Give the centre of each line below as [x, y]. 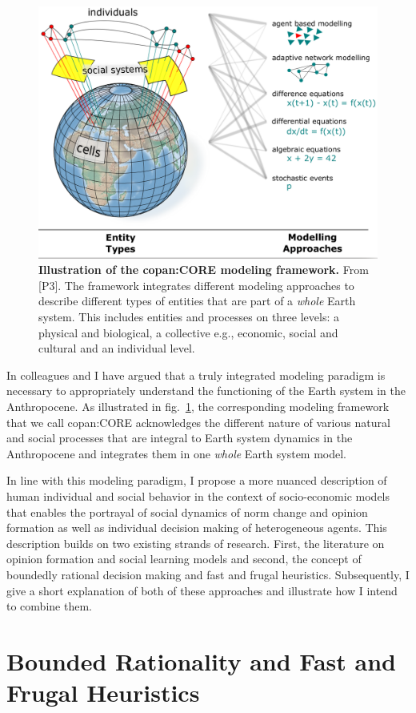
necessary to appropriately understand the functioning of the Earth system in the [206, 391]
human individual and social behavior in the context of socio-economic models [198, 496]
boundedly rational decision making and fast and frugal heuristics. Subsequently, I [208, 574]
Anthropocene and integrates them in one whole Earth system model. [177, 453]
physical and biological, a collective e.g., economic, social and [188, 332]
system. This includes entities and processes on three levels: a [189, 317]
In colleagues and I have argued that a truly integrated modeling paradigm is [196, 375]
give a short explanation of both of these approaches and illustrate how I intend [202, 590]
